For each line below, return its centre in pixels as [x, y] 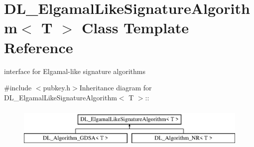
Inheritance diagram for [116, 88]
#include [18, 88]
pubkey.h [57, 88]
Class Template [135, 28]
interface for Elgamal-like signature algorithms [75, 71]
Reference [39, 47]
